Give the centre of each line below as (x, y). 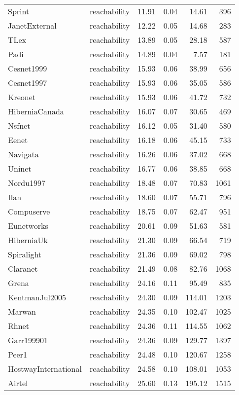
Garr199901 (28, 340)
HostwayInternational (45, 369)
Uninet (20, 168)
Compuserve (29, 211)
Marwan (22, 311)
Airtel (18, 383)
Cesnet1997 (28, 83)
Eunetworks (28, 226)
